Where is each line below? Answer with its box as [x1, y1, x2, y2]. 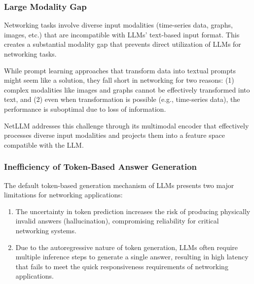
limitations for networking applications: [4, 189, 123, 200]
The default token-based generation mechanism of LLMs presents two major [4, 180, 234, 190]
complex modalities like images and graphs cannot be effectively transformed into [4, 84, 250, 95]
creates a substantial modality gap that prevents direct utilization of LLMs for [4, 39, 241, 49]
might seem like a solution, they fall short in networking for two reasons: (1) [4, 75, 234, 85]
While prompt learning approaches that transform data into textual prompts [4, 65, 236, 75]
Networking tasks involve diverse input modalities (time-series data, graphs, [4, 20, 233, 30]
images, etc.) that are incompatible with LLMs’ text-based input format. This [4, 29, 240, 39]
